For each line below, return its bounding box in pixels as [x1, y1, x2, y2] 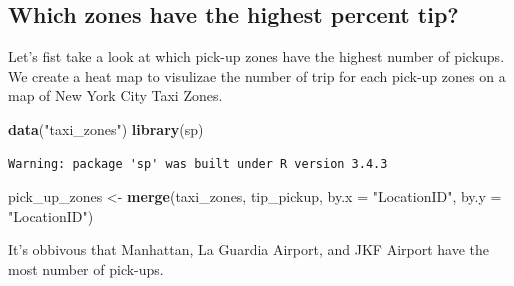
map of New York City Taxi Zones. [8, 85, 223, 106]
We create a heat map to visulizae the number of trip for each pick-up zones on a [8, 65, 506, 86]
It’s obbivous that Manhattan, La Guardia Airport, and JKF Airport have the [8, 239, 490, 260]
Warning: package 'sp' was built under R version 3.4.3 [8, 156, 388, 171]
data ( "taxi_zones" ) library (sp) [8, 118, 204, 139]
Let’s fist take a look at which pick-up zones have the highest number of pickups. [8, 46, 505, 67]
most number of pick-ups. [8, 258, 164, 279]
